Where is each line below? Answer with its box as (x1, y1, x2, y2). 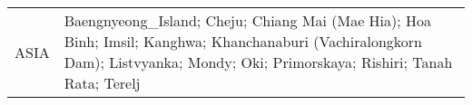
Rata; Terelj (64, 72, 141, 93)
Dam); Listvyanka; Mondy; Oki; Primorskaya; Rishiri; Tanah (64, 52, 453, 72)
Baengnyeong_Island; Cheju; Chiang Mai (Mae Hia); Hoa (64, 10, 432, 31)
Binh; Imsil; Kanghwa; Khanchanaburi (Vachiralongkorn (64, 31, 422, 52)
